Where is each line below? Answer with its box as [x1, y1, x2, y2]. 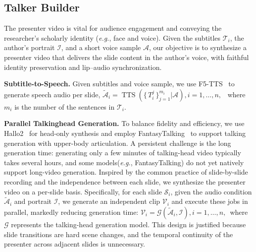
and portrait [14, 196, 51, 206]
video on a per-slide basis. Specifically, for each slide [4, 186, 162, 196]
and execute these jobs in [171, 196, 248, 206]
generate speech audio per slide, [4, 89, 101, 99]
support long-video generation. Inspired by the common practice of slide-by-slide [4, 167, 248, 177]
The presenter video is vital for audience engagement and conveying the [4, 23, 222, 33]
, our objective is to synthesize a [149, 42, 247, 53]
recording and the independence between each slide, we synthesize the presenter [4, 176, 246, 187]
